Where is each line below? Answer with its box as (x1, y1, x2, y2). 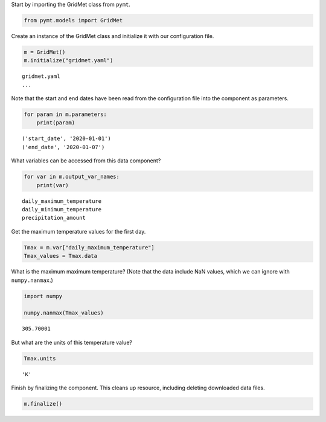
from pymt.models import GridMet (24, 17, 123, 24)
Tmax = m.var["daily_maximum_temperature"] (24, 244, 155, 251)
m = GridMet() (24, 48, 66, 56)
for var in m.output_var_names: (24, 173, 120, 181)
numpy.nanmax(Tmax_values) (24, 310, 104, 316)
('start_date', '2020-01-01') (22, 135, 112, 142)
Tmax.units (24, 355, 56, 362)
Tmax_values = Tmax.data (24, 252, 98, 260)
